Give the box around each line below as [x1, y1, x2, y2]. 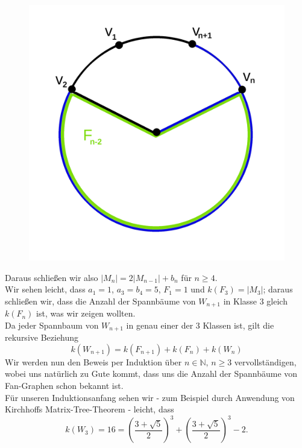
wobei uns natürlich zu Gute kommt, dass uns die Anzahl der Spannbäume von [5, 367, 298, 380]
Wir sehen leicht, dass [5, 283, 86, 295]
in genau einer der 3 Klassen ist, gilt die [126, 318, 274, 331]
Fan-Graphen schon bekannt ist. [5, 379, 124, 392]
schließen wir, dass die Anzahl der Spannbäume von [5, 294, 196, 307]
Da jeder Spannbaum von [5, 318, 99, 331]
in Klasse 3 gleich [223, 294, 288, 307]
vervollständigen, [234, 355, 297, 368]
